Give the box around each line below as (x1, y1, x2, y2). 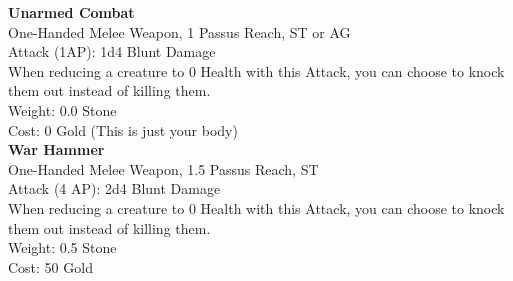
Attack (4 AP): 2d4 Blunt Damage (8, 178, 221, 199)
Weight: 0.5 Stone (8, 237, 117, 258)
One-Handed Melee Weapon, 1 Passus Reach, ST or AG (8, 21, 351, 42)
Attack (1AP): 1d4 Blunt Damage (8, 41, 216, 62)
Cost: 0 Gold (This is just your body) (8, 119, 238, 140)
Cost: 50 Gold (8, 256, 93, 277)
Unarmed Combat (8, 2, 135, 22)
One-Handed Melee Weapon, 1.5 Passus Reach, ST (8, 158, 319, 179)
